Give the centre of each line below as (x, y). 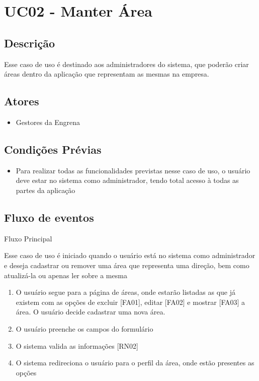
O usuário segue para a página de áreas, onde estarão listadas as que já (126, 292)
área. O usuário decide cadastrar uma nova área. (91, 312)
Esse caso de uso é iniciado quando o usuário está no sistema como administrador (130, 255)
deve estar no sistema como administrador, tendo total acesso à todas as (127, 180)
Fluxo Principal (28, 238)
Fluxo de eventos (49, 217)
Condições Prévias (53, 149)
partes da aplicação (46, 190)
